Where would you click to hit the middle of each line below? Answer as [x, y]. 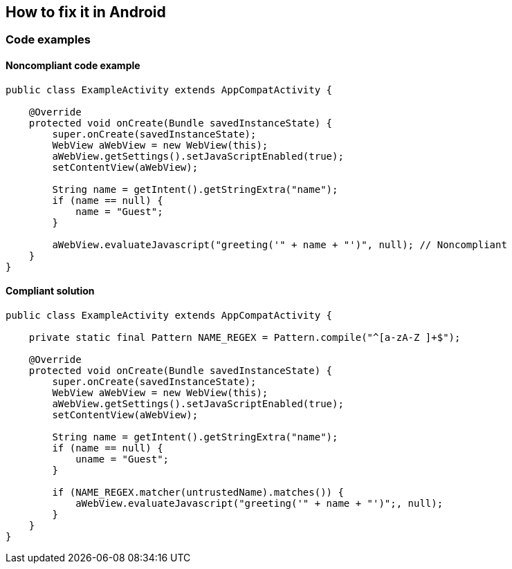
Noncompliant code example [73, 66]
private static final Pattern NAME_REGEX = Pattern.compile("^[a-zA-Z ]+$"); [245, 337]
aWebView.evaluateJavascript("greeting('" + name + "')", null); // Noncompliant [280, 244]
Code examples [48, 40]
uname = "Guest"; [122, 459]
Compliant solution [50, 291]
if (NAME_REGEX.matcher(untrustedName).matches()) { [198, 492]
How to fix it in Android [86, 12]
